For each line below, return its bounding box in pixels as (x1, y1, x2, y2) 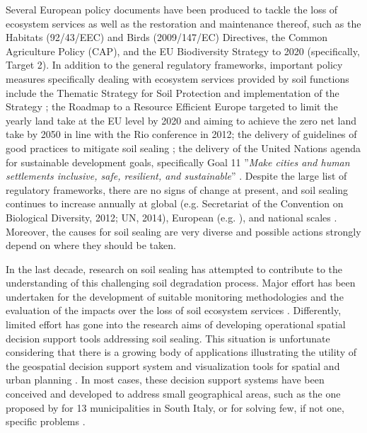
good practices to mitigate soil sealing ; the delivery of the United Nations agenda (6, 140, 361, 155)
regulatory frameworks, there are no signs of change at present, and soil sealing (6, 182, 349, 197)
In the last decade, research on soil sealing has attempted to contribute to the (6, 261, 343, 276)
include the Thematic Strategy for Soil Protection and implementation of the (6, 85, 339, 100)
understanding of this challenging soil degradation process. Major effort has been (6, 275, 356, 290)
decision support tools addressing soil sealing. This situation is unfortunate (6, 330, 330, 345)
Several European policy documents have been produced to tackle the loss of (6, 2, 338, 16)
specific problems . (6, 414, 86, 429)
